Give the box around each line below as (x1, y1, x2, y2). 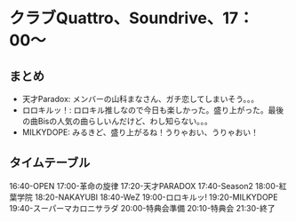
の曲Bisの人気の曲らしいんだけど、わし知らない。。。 (21, 116, 213, 126)
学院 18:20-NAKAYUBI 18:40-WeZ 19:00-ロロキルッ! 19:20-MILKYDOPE (16, 192, 278, 202)
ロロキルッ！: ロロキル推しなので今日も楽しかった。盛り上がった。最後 (21, 105, 284, 115)
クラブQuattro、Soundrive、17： (9, 8, 254, 28)
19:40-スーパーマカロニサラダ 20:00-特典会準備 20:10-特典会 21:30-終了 (9, 202, 276, 213)
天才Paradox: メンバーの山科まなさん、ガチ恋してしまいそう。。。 (21, 94, 260, 104)
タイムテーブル (9, 155, 91, 170)
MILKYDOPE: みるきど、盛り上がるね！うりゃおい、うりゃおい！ (21, 127, 260, 138)
